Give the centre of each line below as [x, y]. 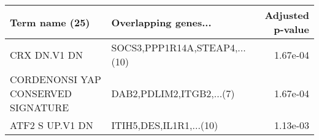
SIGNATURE [40, 107]
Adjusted [287, 15]
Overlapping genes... [161, 22]
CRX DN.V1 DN [46, 54]
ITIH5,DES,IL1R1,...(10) [165, 125]
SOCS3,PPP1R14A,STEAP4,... [179, 47]
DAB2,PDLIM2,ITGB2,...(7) [173, 93]
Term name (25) [50, 22]
